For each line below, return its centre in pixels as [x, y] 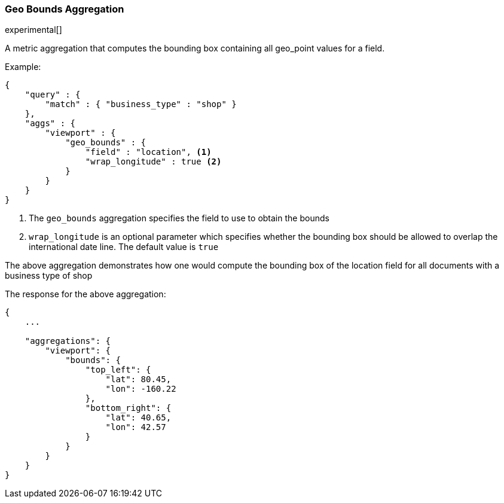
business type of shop [49, 276]
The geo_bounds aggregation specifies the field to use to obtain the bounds [179, 218]
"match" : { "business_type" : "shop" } [141, 104]
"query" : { [53, 95]
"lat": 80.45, [138, 379]
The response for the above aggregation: [85, 294]
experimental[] [33, 30]
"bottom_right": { [128, 408]
